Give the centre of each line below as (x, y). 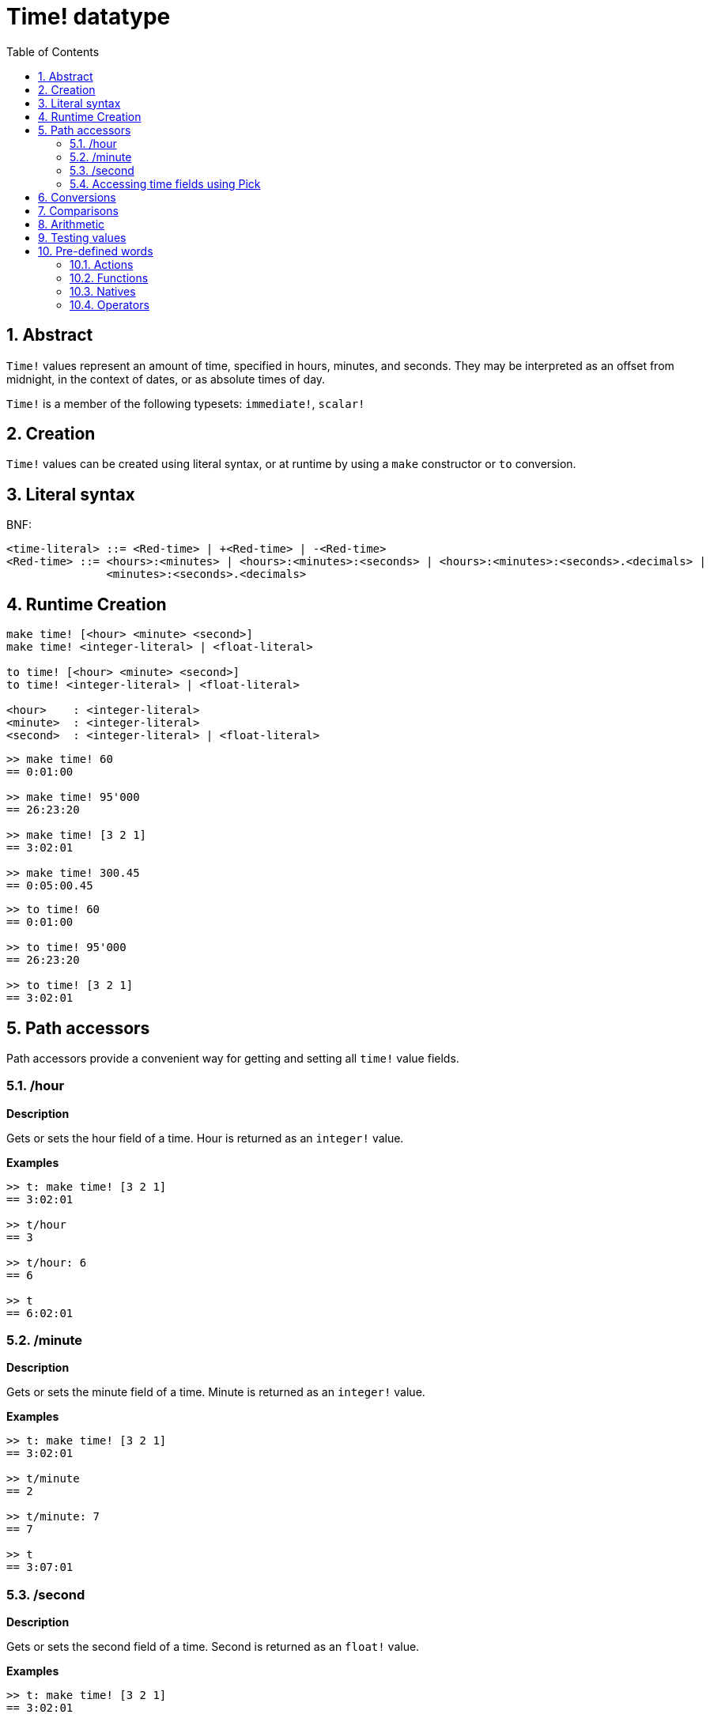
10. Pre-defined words (96, 251)
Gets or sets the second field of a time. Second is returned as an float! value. (213, 1647)
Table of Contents (53, 51)
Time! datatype (89, 17)
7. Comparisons (78, 210)
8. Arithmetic (72, 224)
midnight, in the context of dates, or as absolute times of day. (166, 379)
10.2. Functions (109, 278)
